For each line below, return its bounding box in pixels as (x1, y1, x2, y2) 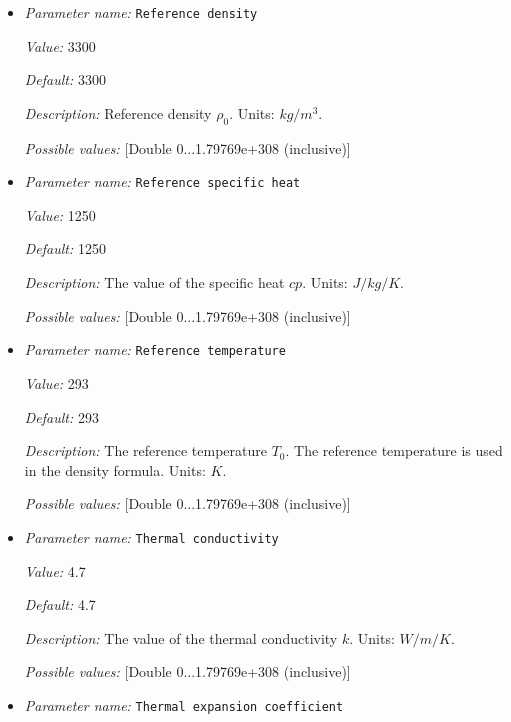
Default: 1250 (24, 238, 106, 259)
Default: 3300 (24, 69, 106, 90)
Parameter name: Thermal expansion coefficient (24, 694, 344, 715)
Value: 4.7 (24, 560, 86, 581)
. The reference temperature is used (285, 440, 503, 461)
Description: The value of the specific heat (24, 272, 285, 293)
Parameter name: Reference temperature (24, 339, 286, 360)
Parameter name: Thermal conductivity (24, 526, 279, 547)
